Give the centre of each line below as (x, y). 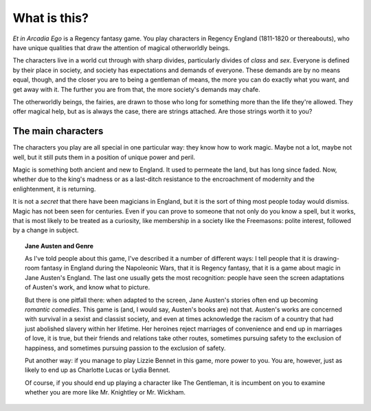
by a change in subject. (46, 231)
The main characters (58, 131)
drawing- (327, 259)
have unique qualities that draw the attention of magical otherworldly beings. (121, 47)
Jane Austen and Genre (59, 246)
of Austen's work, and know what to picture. (88, 287)
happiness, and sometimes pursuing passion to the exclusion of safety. (125, 348)
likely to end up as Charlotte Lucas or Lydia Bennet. (98, 370)
